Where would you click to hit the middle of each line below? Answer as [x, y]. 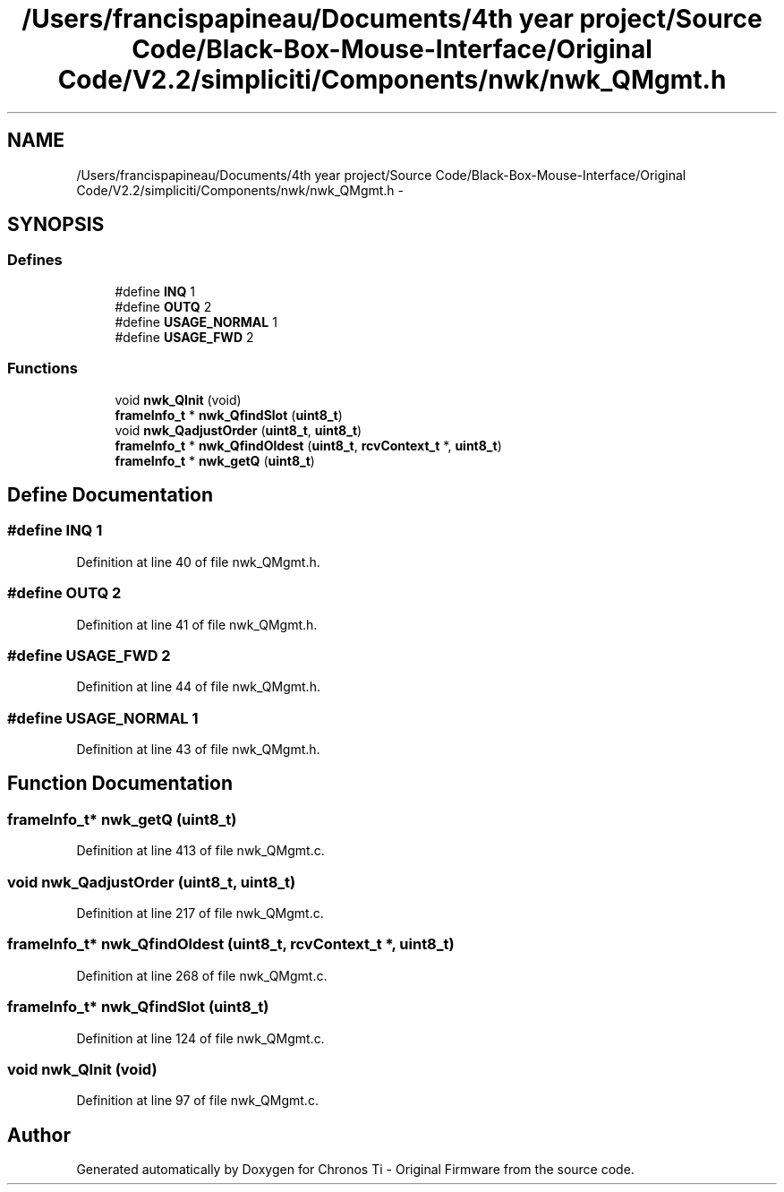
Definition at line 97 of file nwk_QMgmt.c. [197, 1101]
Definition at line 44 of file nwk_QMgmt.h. [198, 687]
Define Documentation [110, 494]
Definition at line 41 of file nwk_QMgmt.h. [197, 624]
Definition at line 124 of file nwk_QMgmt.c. [200, 1038]
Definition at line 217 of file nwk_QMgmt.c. [200, 913]
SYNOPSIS [56, 225]
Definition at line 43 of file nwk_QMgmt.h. [198, 750]
